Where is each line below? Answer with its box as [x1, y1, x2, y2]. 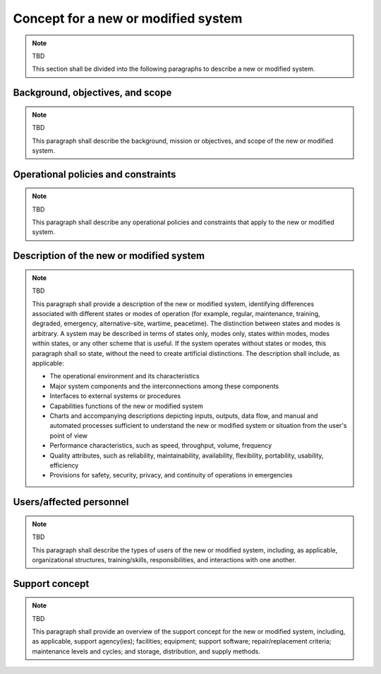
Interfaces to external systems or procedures [49, 392, 181, 400]
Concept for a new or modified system [13, 11, 243, 26]
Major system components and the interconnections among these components [49, 382, 279, 390]
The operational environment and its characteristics [49, 372, 200, 380]
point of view [49, 431, 88, 440]
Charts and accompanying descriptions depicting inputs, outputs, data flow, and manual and [49, 411, 318, 420]
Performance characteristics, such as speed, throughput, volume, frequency [49, 441, 272, 450]
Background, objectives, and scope [13, 87, 172, 99]
